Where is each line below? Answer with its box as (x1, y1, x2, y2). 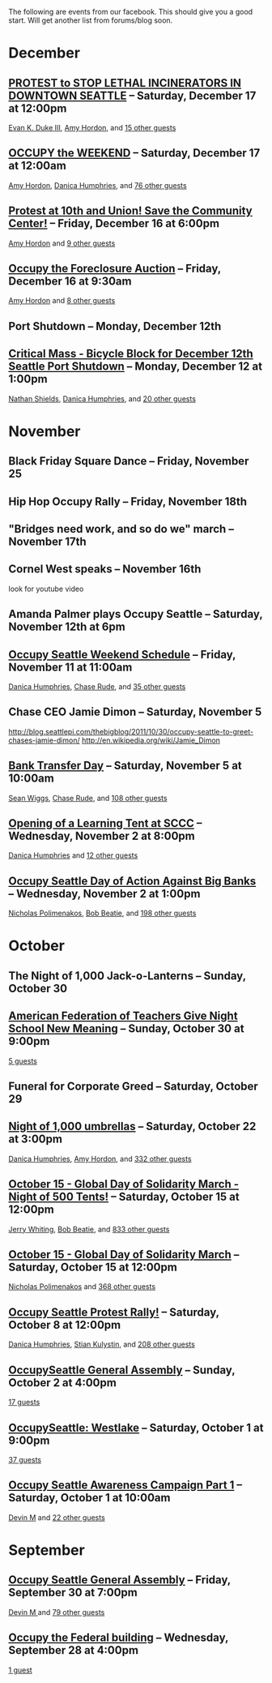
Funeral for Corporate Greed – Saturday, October (8, 1080, 259, 1094)
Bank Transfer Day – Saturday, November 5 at (8, 759, 243, 773)
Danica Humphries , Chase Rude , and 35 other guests (8, 682, 186, 692)
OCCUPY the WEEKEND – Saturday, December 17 (8, 146, 261, 161)
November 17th (8, 535, 87, 548)
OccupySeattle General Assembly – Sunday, (8, 1363, 236, 1377)
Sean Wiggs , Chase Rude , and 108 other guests (8, 793, 168, 803)
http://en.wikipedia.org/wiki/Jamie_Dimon (81, 735, 221, 745)
